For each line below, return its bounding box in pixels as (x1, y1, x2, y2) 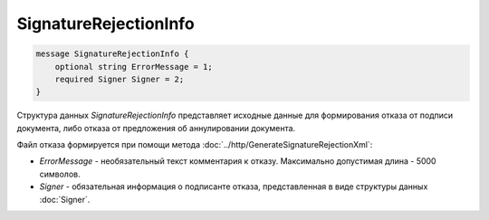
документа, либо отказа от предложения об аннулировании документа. (16, 122, 296, 133)
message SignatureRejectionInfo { (35, 49, 189, 59)
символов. (39, 168, 81, 179)
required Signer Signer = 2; (54, 73, 185, 84)
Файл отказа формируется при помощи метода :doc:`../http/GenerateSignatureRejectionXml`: (16, 139, 373, 150)
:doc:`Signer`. (39, 194, 91, 205)
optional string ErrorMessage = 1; (54, 62, 213, 72)
